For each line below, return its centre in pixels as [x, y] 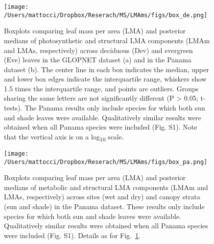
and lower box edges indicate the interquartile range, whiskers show [105, 79]
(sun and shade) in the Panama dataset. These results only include [104, 206]
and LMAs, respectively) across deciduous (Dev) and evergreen [98, 50]
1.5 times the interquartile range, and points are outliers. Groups [101, 88]
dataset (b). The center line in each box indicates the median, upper [107, 69]
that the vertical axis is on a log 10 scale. [64, 137]
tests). [13, 108]
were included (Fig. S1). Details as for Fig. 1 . [72, 235]
